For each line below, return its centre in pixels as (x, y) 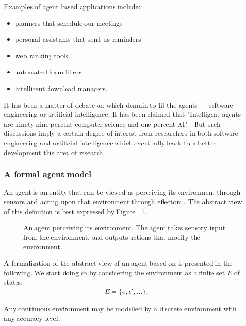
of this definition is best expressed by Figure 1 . (75, 211)
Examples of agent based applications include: (72, 6)
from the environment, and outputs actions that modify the (112, 237)
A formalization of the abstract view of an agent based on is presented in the (118, 263)
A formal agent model (48, 174)
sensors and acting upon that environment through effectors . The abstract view (123, 201)
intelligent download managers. (61, 88)
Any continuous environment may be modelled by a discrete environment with (120, 308)
